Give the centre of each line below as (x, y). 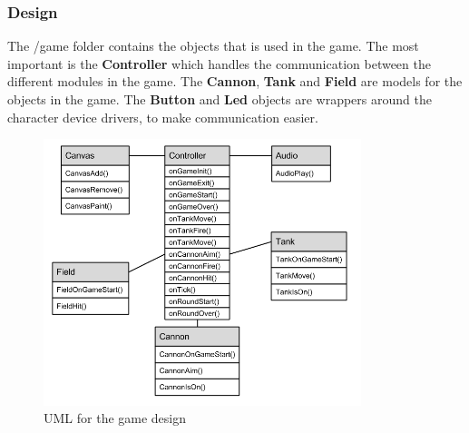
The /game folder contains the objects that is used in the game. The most (213, 46)
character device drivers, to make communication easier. (163, 117)
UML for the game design (115, 418)
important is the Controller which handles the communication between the (219, 63)
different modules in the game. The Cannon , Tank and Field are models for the (235, 81)
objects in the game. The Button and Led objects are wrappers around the (220, 99)
